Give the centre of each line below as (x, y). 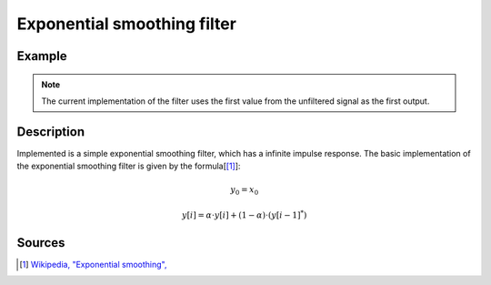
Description (51, 132)
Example (42, 56)
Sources (41, 243)
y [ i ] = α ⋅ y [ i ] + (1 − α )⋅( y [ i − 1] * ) (245, 214)
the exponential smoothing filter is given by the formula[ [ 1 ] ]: (129, 166)
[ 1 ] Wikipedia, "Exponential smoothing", (93, 265)
